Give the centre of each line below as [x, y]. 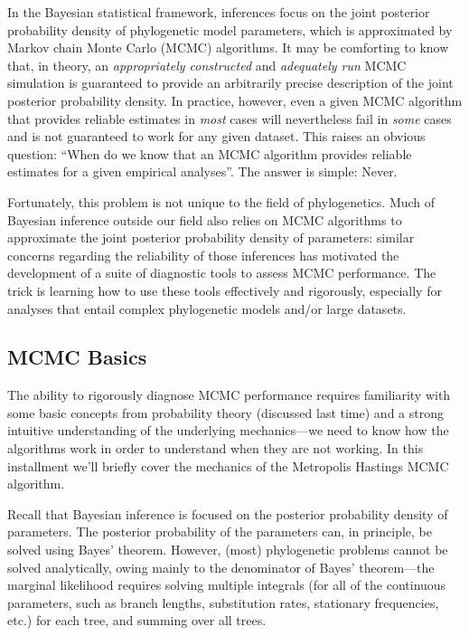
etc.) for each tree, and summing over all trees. [137, 620]
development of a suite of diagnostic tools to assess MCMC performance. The [222, 273]
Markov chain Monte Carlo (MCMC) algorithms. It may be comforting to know [228, 47]
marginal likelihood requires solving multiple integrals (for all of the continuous [227, 585]
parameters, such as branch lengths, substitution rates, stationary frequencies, [223, 602]
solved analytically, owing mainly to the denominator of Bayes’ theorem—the [221, 567]
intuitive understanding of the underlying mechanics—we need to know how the [228, 430]
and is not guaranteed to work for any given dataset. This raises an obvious [216, 136]
